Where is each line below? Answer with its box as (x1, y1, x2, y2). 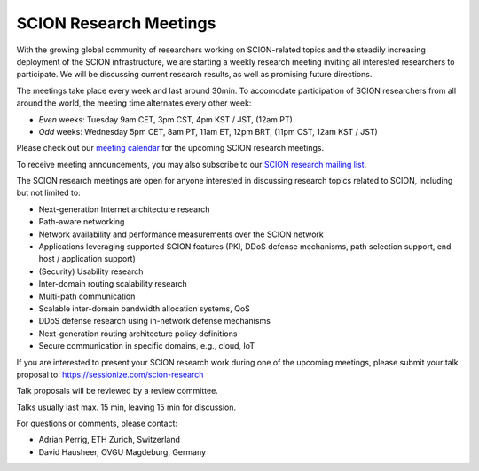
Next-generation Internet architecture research (38, 204, 210, 215)
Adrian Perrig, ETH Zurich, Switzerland (38, 435, 181, 445)
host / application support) (38, 254, 137, 264)
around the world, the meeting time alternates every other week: (16, 98, 252, 108)
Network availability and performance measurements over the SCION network (38, 229, 324, 239)
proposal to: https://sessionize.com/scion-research (16, 369, 204, 380)
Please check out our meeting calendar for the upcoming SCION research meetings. (16, 143, 324, 153)
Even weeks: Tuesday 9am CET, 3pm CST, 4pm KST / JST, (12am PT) (38, 114, 293, 124)
